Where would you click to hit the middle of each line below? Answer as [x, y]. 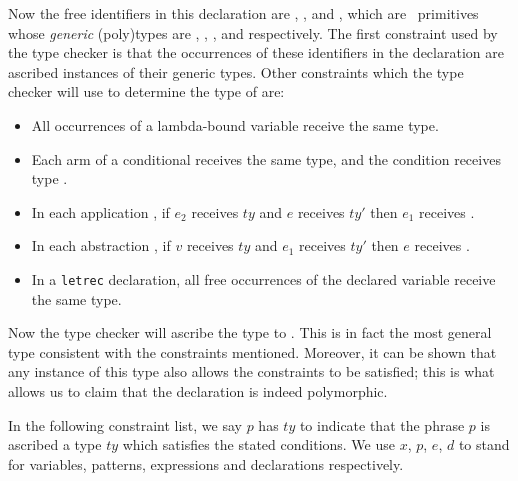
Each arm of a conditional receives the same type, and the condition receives [266, 158]
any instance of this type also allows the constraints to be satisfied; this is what [251, 371]
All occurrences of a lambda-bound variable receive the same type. [235, 124]
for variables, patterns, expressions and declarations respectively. [206, 463]
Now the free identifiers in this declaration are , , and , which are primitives [243, 13]
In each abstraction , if [101, 245]
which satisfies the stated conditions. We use [258, 444]
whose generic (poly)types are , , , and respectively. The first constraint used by [253, 32]
